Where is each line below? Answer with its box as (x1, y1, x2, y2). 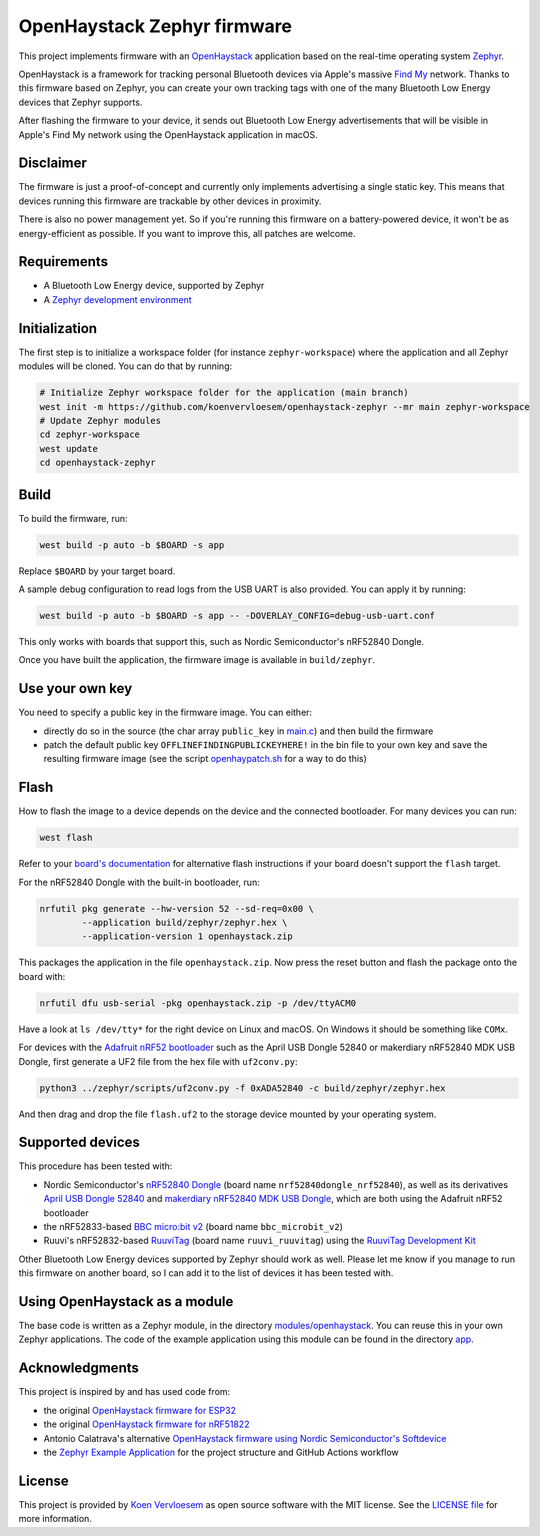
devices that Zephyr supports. (18, 96, 143, 108)
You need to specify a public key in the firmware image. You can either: (18, 706, 313, 719)
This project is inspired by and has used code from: (18, 1386, 231, 1398)
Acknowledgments (18, 1360, 140, 1377)
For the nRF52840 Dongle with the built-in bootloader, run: (18, 876, 260, 888)
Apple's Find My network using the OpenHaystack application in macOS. (18, 128, 319, 140)
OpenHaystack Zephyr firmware (18, 15, 292, 37)
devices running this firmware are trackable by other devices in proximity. (18, 195, 322, 207)
